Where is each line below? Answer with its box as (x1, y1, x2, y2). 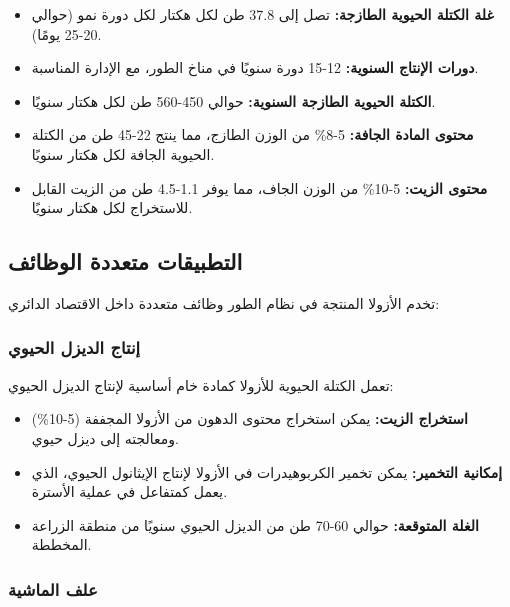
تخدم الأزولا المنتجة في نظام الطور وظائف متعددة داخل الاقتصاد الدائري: (8, 292, 440, 313)
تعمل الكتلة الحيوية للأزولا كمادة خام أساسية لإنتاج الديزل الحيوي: (8, 374, 394, 395)
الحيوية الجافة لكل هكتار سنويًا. (31, 143, 215, 164)
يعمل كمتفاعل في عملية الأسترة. (31, 481, 228, 502)
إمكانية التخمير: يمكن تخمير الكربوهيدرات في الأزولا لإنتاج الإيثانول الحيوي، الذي (31, 461, 503, 482)
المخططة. (31, 534, 92, 555)
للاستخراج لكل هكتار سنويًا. (31, 197, 193, 218)
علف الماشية (8, 576, 98, 601)
